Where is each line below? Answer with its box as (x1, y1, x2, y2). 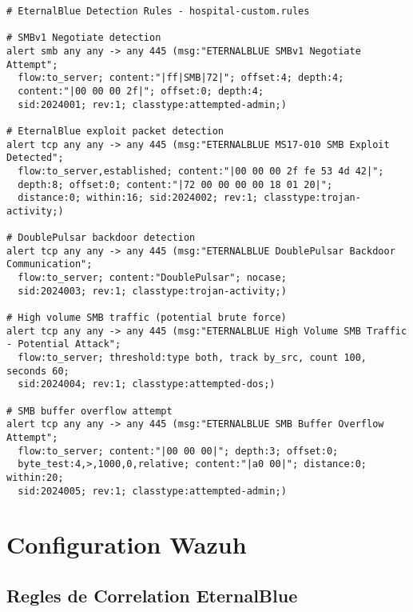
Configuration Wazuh (6, 528, 247, 561)
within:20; (6, 471, 64, 483)
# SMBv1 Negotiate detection (6, 32, 161, 44)
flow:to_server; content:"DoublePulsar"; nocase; (18, 272, 287, 284)
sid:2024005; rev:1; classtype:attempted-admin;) (18, 485, 287, 497)
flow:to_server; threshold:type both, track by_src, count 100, (18, 352, 367, 364)
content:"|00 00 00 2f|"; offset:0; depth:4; (18, 85, 264, 97)
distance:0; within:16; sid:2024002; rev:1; (18, 192, 258, 204)
